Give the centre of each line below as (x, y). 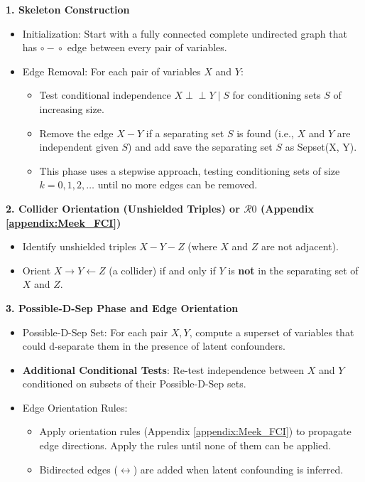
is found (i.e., (265, 133)
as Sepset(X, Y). (321, 147)
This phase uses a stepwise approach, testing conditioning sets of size (190, 170)
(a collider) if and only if (162, 270)
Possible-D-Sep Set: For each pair (95, 332)
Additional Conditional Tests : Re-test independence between (163, 369)
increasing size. (72, 108)
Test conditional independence (105, 95)
